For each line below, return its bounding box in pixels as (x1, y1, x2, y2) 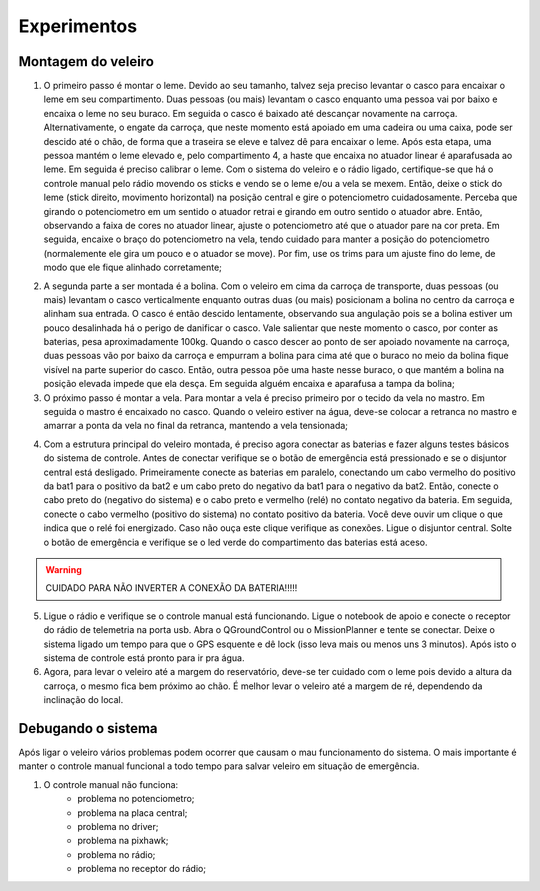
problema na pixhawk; (77, 835, 169, 847)
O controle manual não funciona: (43, 778, 179, 790)
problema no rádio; (77, 848, 156, 860)
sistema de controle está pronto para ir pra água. (43, 651, 245, 664)
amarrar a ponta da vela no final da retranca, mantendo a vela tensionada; (43, 420, 349, 432)
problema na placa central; (77, 806, 188, 819)
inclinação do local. (43, 694, 124, 706)
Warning (45, 563, 82, 575)
